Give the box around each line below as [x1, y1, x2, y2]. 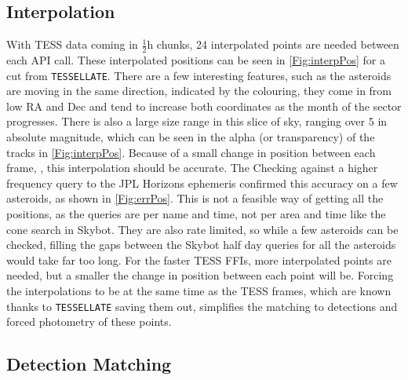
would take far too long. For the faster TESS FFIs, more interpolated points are [6, 251, 392, 268]
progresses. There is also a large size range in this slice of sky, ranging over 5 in [6, 113, 388, 130]
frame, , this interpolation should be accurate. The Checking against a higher [6, 159, 378, 176]
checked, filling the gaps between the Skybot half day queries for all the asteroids [6, 236, 396, 253]
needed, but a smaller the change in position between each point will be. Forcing [6, 267, 394, 283]
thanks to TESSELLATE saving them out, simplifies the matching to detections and [6, 298, 398, 314]
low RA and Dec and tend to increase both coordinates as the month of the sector [6, 97, 402, 114]
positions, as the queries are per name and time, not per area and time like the [6, 206, 386, 222]
